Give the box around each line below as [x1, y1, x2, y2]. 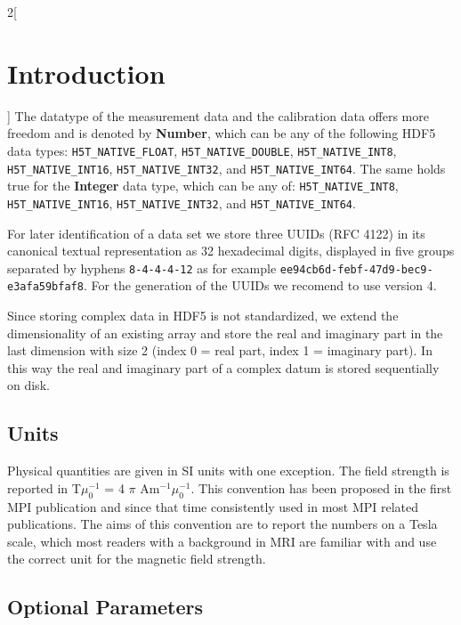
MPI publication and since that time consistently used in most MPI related [7, 497, 419, 515]
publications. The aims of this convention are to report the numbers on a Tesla [7, 515, 438, 533]
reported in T [7, 478, 81, 497]
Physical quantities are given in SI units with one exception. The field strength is [7, 461, 449, 480]
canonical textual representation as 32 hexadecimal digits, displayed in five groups [7, 241, 455, 260]
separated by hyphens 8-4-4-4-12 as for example [7, 258, 277, 277]
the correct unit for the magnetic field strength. [7, 549, 266, 568]
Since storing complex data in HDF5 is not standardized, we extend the [7, 306, 399, 325]
